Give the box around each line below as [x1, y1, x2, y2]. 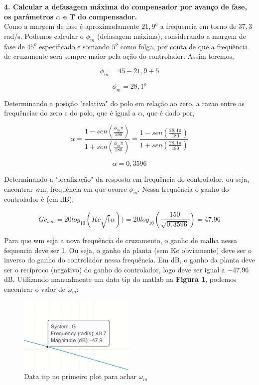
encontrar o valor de [4, 283, 66, 294]
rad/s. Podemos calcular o [4, 30, 84, 41]
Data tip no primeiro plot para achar [24, 371, 136, 382]
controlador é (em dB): [4, 194, 74, 204]
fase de [4, 41, 25, 51]
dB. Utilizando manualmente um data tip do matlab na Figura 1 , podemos [4, 274, 237, 284]
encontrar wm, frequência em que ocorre [4, 183, 127, 194]
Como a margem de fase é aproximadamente [4, 21, 139, 31]
